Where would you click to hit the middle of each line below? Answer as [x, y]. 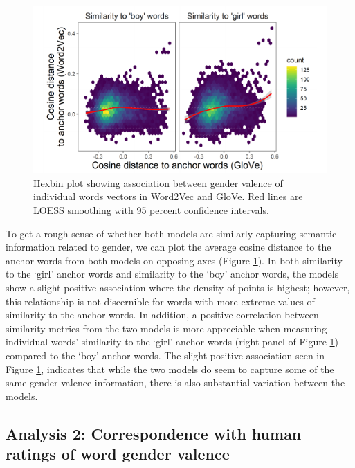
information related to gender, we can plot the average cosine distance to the [169, 247]
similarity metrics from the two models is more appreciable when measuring [166, 328]
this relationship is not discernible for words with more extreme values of [160, 301]
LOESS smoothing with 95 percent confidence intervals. [151, 210]
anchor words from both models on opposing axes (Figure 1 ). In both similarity [174, 260]
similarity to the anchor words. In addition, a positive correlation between [162, 315]
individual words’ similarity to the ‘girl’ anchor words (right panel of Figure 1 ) [172, 342]
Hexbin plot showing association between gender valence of [158, 182]
